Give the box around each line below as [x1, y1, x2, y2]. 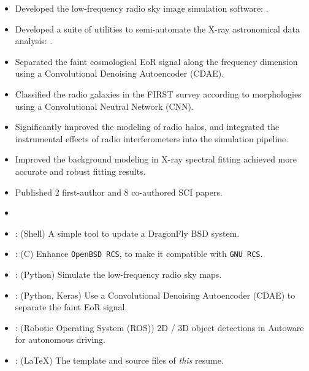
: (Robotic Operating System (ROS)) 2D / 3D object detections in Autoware [15, 321, 304, 334]
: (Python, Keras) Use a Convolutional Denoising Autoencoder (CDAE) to [15, 288, 296, 301]
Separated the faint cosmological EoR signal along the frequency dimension [15, 55, 298, 67]
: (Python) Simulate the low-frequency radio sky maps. [15, 267, 222, 280]
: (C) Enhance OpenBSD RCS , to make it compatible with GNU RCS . [15, 247, 263, 260]
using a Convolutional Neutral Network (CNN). [15, 99, 194, 112]
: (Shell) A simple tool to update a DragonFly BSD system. [15, 226, 240, 239]
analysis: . [15, 34, 53, 47]
